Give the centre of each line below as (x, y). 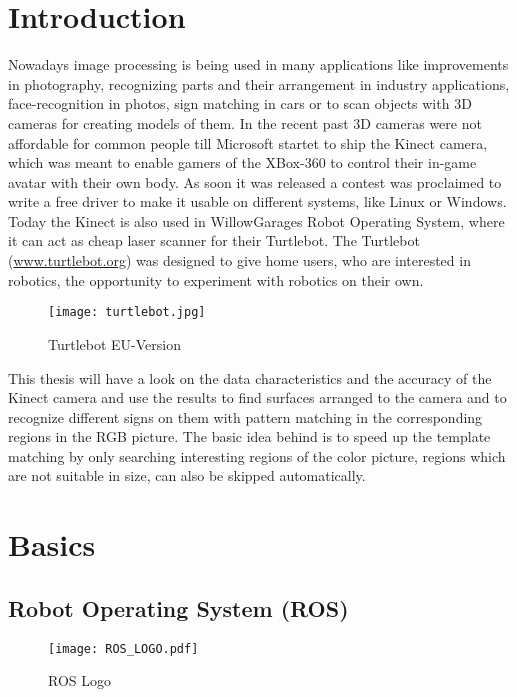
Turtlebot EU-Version (114, 343)
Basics (52, 544)
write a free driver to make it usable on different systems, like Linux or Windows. (257, 201)
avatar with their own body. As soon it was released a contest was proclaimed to (255, 181)
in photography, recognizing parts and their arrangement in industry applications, (259, 83)
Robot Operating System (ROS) (178, 607)
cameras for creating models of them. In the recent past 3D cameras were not (245, 122)
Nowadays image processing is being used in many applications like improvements (258, 64)
